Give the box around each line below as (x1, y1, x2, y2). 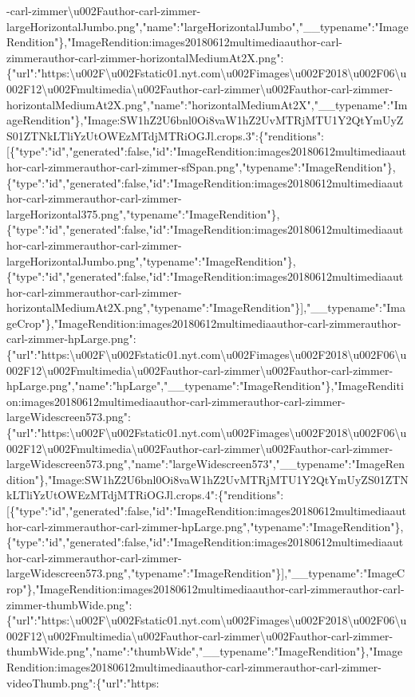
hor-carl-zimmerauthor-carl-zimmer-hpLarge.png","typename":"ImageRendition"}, (6, 518, 404, 534)
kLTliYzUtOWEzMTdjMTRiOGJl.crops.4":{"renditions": (6, 486, 284, 503)
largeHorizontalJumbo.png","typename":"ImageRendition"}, (6, 252, 296, 269)
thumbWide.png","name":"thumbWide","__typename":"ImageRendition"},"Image (6, 643, 403, 660)
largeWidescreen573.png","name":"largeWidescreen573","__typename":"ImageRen (6, 455, 405, 472)
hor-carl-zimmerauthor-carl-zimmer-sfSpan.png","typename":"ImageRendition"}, (6, 158, 396, 175)
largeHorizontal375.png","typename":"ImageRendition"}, (6, 205, 280, 222)
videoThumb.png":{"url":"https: (6, 674, 160, 691)
